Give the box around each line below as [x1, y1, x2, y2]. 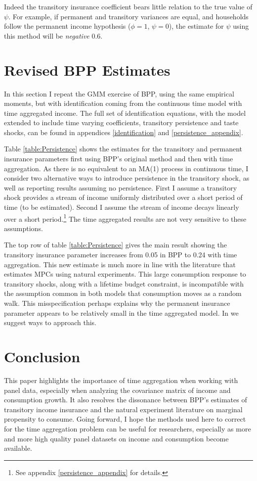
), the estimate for [169, 21, 224, 31]
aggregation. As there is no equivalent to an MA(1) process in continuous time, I [4, 163, 249, 173]
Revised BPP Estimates [4, 59, 171, 80]
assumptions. [4, 223, 43, 233]
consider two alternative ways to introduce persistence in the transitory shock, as [4, 173, 250, 183]
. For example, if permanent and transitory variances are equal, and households [8, 11, 249, 21]
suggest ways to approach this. [4, 317, 96, 328]
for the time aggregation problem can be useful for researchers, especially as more [4, 423, 251, 433]
